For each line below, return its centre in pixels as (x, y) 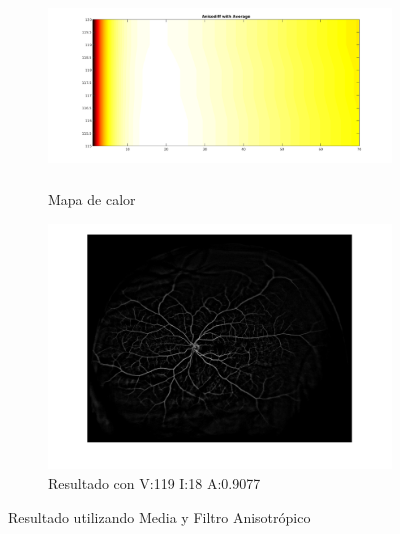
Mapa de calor (92, 198)
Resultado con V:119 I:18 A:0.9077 (154, 482)
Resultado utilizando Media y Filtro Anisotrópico (159, 516)
